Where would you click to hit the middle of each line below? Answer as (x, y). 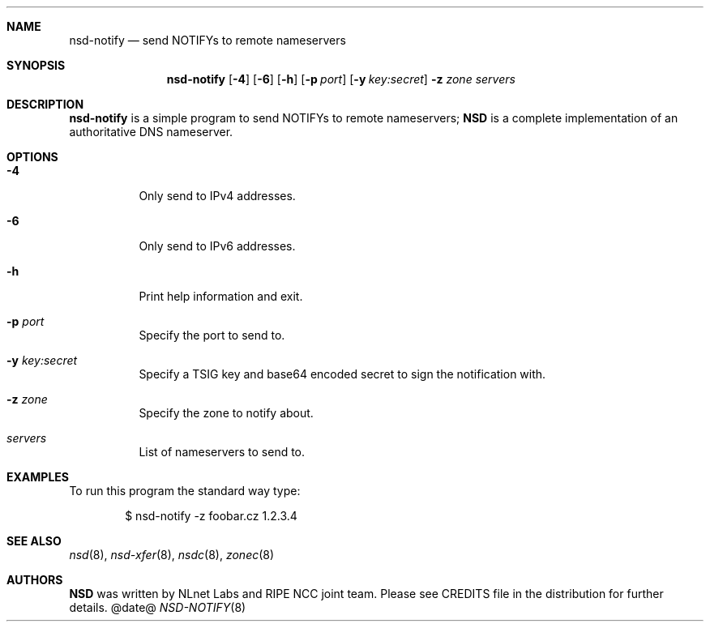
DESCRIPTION (45, 104)
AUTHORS (35, 580)
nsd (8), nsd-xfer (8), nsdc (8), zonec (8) (172, 555)
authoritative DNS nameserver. (151, 132)
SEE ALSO (34, 541)
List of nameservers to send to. (222, 452)
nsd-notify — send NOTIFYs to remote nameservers (207, 40)
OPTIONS (32, 157)
